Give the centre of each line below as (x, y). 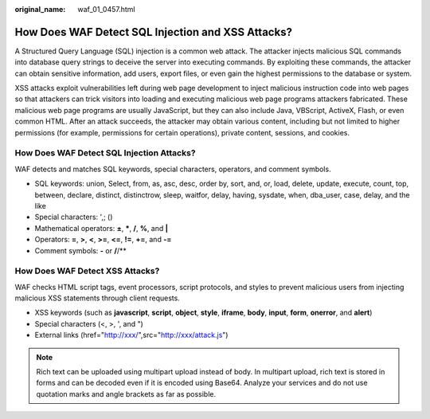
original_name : (40, 9)
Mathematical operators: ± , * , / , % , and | (102, 228)
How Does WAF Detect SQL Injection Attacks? (105, 153)
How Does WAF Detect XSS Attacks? (87, 271)
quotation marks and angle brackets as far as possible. (126, 394)
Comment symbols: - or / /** (80, 250)
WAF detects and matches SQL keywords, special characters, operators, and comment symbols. (173, 169)
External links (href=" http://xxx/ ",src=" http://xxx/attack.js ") (131, 335)
